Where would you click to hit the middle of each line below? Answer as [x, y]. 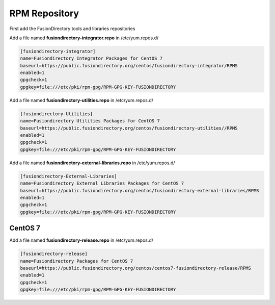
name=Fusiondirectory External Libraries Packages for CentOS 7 [102, 183]
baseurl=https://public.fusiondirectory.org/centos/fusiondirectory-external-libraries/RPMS [140, 190]
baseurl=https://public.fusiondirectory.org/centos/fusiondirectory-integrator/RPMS [129, 66]
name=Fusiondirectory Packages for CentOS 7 [77, 261]
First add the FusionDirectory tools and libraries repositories [72, 29]
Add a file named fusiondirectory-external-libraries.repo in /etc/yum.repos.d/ [92, 163]
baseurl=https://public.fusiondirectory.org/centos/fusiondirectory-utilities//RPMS [129, 128]
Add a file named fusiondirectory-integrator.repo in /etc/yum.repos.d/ [84, 38]
